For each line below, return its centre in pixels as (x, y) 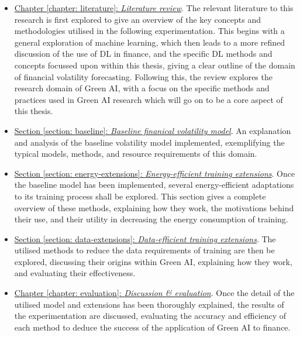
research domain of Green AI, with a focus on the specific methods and (142, 88)
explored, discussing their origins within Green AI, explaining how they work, (153, 261)
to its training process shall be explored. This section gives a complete (140, 196)
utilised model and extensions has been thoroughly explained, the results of (149, 304)
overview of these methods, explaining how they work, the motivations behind (154, 207)
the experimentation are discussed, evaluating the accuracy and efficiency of (150, 316)
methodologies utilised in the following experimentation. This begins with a (149, 31)
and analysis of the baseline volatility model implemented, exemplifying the (149, 142)
